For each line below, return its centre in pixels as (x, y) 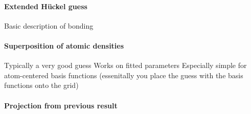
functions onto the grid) (41, 85)
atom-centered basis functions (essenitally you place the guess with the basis (124, 75)
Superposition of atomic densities (64, 45)
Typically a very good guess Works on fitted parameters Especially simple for (125, 65)
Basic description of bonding (49, 25)
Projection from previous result (61, 105)
